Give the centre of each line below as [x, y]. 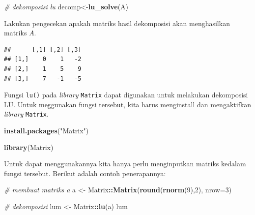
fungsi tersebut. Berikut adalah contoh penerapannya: [85, 173]
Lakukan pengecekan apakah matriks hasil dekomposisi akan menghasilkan [117, 23]
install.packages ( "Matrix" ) [46, 131]
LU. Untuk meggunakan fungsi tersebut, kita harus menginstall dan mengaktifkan [128, 104]
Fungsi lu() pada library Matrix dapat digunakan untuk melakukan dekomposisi [126, 95]
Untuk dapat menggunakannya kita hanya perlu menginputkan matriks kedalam [125, 164]
